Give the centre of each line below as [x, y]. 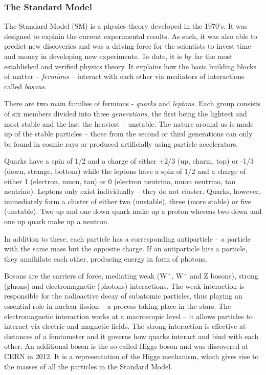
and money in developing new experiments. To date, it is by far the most [118, 56]
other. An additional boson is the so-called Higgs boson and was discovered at [126, 346]
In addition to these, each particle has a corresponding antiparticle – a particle [127, 238]
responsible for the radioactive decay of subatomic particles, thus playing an [123, 296]
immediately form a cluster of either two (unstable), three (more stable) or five [128, 201]
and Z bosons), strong [224, 276]
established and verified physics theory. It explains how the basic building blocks [130, 66]
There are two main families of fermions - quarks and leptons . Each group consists [132, 103]
